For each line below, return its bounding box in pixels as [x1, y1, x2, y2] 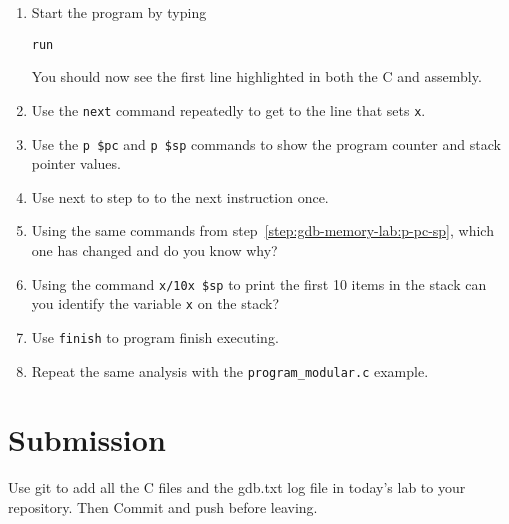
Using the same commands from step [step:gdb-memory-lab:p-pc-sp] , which [31, 220, 494, 241]
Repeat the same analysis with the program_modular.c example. [31, 360, 429, 381]
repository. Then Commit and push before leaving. [8, 496, 318, 517]
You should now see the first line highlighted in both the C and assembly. [31, 66, 482, 87]
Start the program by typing [31, 2, 207, 22]
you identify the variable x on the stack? [31, 293, 280, 314]
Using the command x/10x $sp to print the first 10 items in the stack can [31, 273, 487, 294]
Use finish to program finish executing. [31, 326, 279, 347]
